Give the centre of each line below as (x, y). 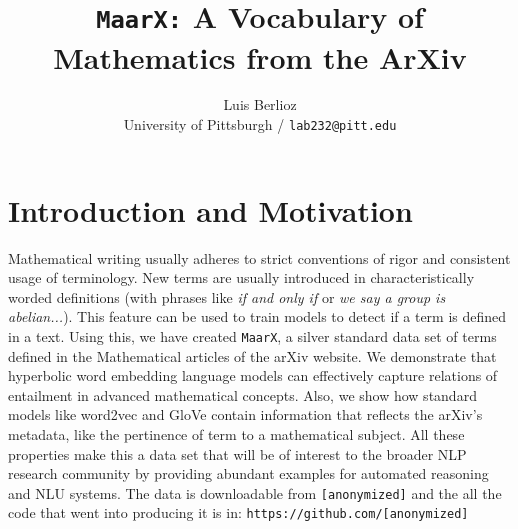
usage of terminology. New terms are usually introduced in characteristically (241, 277)
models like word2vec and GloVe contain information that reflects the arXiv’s (245, 414)
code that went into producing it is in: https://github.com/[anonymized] (238, 512)
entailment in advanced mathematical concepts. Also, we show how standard (242, 394)
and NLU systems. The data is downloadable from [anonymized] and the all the (255, 492)
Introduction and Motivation (210, 209)
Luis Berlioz (260, 104)
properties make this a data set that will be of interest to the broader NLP (237, 453)
